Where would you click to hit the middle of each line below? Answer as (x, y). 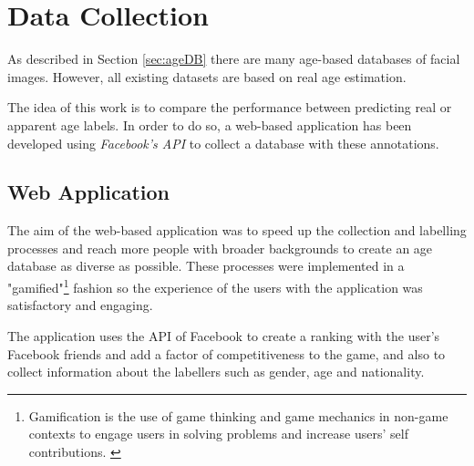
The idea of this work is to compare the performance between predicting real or (230, 107)
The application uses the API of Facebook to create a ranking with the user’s (224, 335)
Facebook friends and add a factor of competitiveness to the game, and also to (227, 353)
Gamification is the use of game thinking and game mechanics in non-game (238, 415)
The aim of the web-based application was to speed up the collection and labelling (237, 230)
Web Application (89, 192)
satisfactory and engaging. (80, 305)
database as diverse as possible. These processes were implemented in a (206, 266)
